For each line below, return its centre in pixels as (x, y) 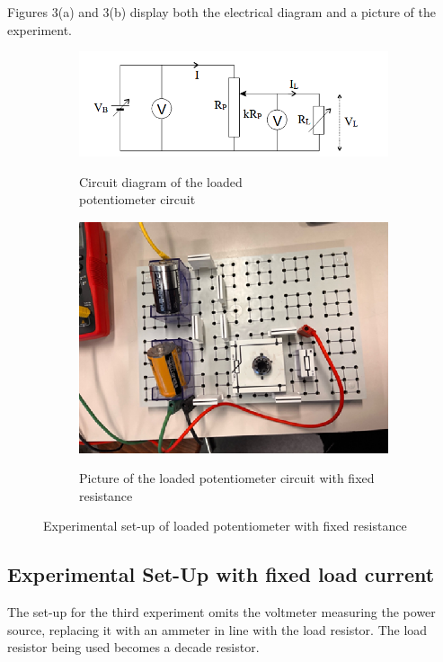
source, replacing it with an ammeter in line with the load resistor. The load (217, 629)
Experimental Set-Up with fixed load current (221, 574)
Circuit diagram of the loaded (161, 181)
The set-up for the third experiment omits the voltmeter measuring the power (221, 612)
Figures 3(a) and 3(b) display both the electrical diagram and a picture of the (221, 12)
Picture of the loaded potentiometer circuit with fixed (227, 478)
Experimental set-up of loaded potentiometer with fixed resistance (225, 526)
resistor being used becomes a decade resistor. (133, 647)
